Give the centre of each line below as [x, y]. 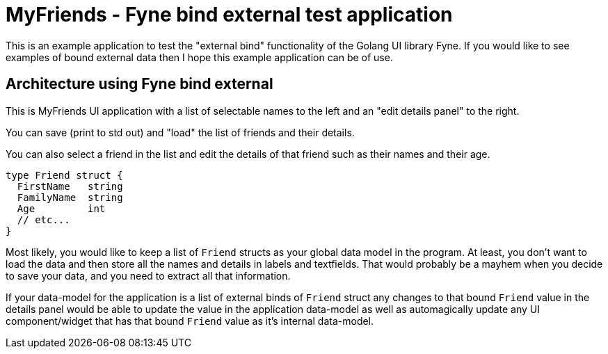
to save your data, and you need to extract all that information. [148, 275]
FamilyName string [70, 197]
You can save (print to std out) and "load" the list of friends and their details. [180, 132]
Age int [61, 208]
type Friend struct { [64, 175]
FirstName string [70, 186]
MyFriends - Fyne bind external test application [229, 15]
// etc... [43, 219]
